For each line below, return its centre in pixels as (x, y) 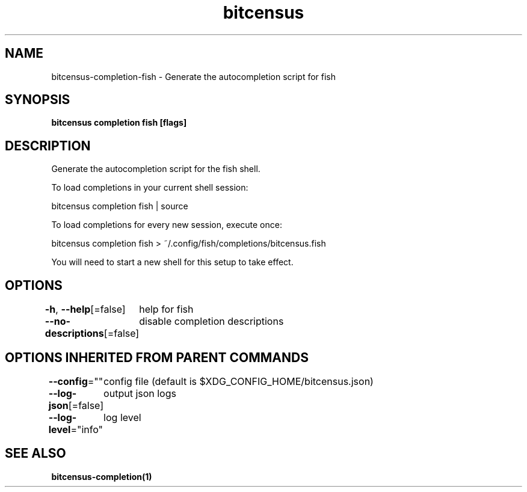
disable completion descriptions (211, 321)
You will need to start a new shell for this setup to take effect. (172, 262)
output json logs (140, 393)
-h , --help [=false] (85, 309)
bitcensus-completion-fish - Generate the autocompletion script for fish (194, 76)
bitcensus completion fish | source (120, 206)
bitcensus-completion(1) (102, 476)
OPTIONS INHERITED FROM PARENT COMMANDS (157, 357)
